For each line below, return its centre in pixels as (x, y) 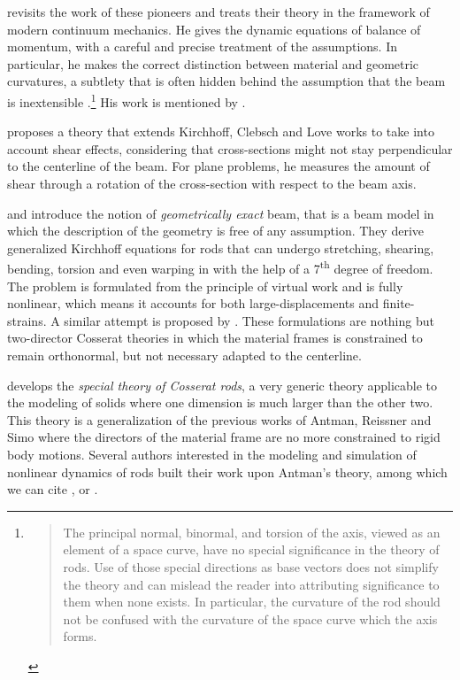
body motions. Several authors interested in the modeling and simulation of (212, 454)
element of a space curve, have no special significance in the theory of (251, 549)
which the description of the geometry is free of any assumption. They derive (216, 231)
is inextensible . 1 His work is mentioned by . (126, 100)
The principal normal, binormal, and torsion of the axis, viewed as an (252, 532)
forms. (80, 636)
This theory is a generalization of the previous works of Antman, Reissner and (219, 419)
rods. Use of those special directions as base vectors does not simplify (251, 566)
